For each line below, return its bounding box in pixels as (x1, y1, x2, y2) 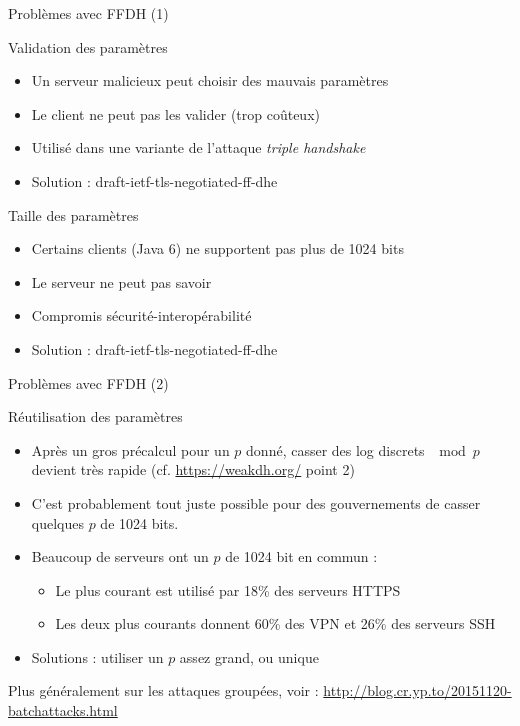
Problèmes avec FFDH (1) (8, 3, 169, 23)
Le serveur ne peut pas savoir (31, 271, 212, 292)
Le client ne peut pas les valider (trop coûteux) (31, 103, 320, 124)
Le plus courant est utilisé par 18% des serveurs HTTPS (55, 579, 401, 600)
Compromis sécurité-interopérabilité (31, 305, 252, 326)
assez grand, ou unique (179, 646, 319, 667)
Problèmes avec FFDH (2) (8, 372, 169, 393)
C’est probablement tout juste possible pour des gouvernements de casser (31, 492, 481, 513)
